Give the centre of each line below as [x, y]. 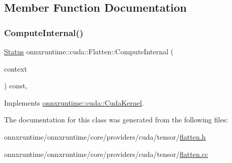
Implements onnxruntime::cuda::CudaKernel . [74, 102]
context [16, 68]
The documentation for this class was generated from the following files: [116, 120]
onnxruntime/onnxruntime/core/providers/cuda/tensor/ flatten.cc [106, 154]
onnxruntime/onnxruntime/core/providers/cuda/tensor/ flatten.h [105, 136]
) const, [16, 86]
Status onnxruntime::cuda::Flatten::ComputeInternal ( [89, 51]
